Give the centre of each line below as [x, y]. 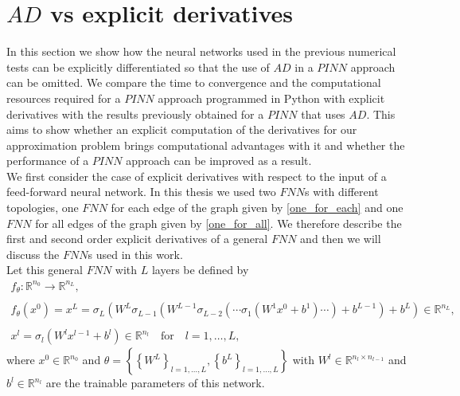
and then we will [341, 239]
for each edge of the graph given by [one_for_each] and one [257, 208]
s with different [341, 192]
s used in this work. [135, 254]
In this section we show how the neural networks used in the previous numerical [201, 51]
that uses [323, 114]
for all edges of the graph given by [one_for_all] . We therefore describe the [218, 223]
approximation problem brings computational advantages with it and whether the [206, 145]
